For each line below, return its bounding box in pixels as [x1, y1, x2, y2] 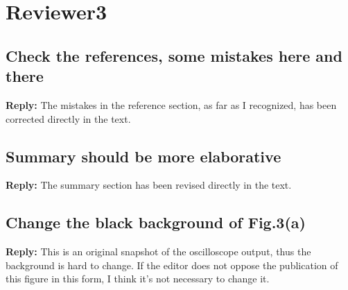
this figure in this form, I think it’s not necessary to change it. [6, 271, 270, 286]
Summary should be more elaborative [6, 145, 281, 167]
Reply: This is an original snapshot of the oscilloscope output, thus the [6, 244, 311, 259]
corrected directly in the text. [6, 111, 131, 126]
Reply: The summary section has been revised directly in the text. [6, 178, 292, 192]
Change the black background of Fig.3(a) [6, 212, 306, 233]
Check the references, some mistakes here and [6, 44, 342, 66]
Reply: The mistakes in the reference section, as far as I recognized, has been [6, 97, 337, 112]
